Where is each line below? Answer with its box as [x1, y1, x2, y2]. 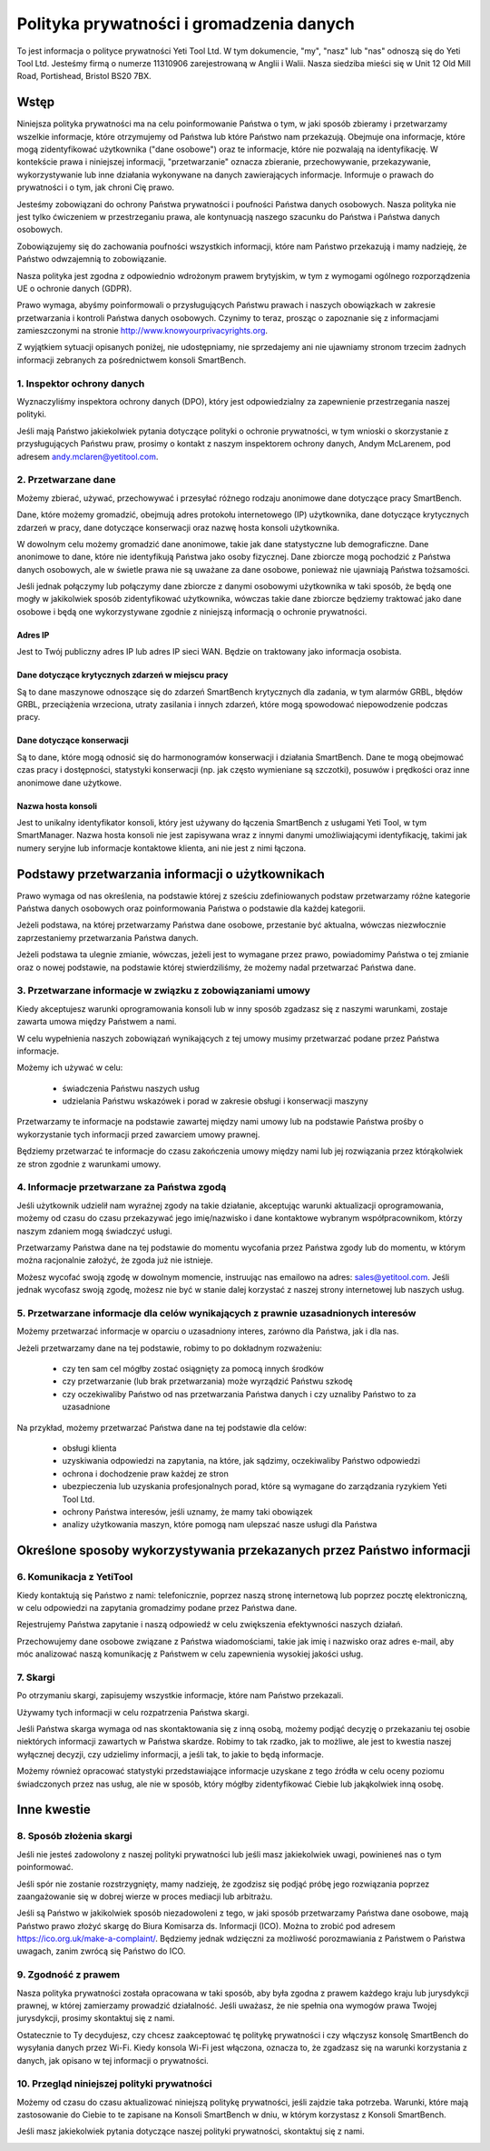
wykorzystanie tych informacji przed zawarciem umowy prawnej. [16, 1128, 260, 1140]
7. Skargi [16, 1671, 56, 1684]
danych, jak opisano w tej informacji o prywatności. [16, 2055, 209, 2066]
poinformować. [16, 1862, 74, 1873]
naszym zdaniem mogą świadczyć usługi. [16, 1226, 172, 1236]
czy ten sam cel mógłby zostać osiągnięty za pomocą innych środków [62, 1364, 324, 1375]
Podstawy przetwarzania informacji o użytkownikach [16, 866, 326, 882]
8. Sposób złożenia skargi [16, 1830, 133, 1843]
